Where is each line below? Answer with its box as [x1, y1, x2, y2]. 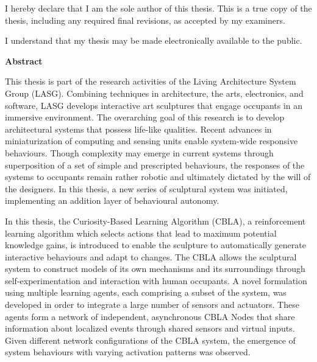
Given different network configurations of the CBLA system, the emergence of [5, 333, 296, 346]
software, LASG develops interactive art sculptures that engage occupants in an [5, 99, 303, 111]
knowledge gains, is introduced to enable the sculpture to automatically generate [5, 238, 306, 251]
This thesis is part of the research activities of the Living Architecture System [5, 75, 296, 88]
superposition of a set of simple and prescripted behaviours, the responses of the [5, 158, 305, 171]
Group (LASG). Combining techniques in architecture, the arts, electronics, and [5, 86, 304, 99]
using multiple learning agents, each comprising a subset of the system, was [5, 286, 287, 299]
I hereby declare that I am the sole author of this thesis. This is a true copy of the [5, 2, 312, 14]
